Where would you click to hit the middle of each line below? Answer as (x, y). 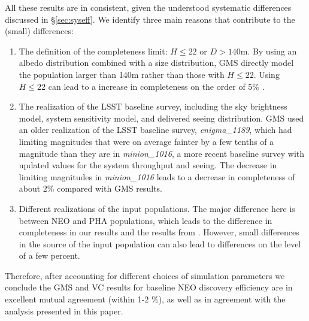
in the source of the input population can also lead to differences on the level (160, 243)
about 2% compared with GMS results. (90, 188)
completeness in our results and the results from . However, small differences (159, 232)
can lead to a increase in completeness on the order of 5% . (156, 86)
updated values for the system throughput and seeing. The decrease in (148, 165)
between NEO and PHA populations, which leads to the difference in (146, 220)
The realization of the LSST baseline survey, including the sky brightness (153, 106)
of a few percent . (49, 255)
